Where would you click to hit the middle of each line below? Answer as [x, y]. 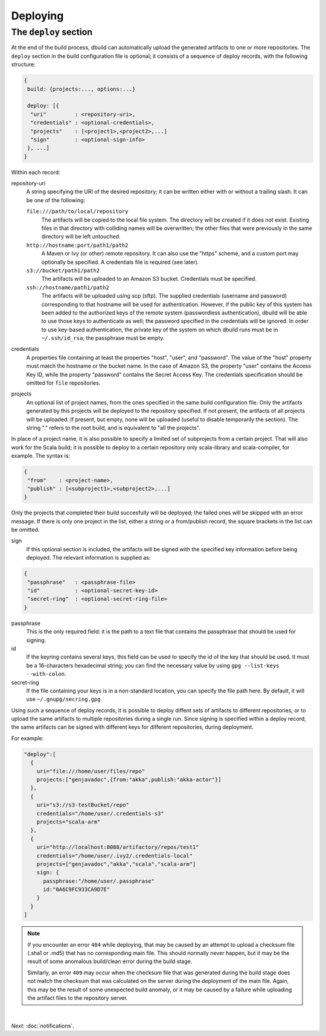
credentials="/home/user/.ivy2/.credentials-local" [115, 855]
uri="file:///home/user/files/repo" [91, 771]
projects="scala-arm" [69, 822]
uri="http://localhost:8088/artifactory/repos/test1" [118, 847]
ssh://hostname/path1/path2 [68, 287]
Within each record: [36, 172]
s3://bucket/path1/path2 [63, 270]
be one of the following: [56, 200]
